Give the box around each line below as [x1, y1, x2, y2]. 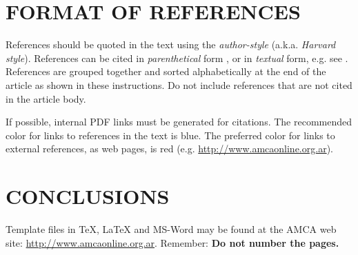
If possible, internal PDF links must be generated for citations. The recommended [6, 114, 352, 129]
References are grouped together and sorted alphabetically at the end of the [6, 64, 326, 79]
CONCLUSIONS [6, 182, 170, 210]
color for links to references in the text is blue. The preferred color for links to [6, 127, 335, 142]
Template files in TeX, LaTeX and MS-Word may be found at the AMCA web [6, 222, 337, 236]
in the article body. [6, 91, 86, 105]
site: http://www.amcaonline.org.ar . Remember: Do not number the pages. [6, 235, 339, 249]
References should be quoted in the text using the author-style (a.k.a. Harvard [6, 37, 336, 52]
